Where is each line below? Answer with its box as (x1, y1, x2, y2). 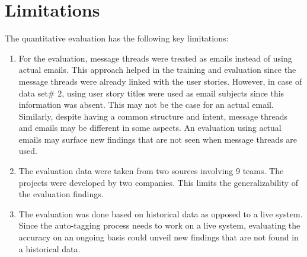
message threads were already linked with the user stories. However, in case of (18, 75, 302, 87)
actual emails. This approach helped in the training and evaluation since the (18, 63, 296, 76)
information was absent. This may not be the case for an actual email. (18, 98, 274, 111)
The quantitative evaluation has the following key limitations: (5, 32, 229, 44)
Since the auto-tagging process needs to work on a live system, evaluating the (18, 219, 300, 232)
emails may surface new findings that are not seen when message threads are (18, 133, 298, 145)
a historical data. (18, 242, 81, 255)
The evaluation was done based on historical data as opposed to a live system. (18, 207, 303, 220)
